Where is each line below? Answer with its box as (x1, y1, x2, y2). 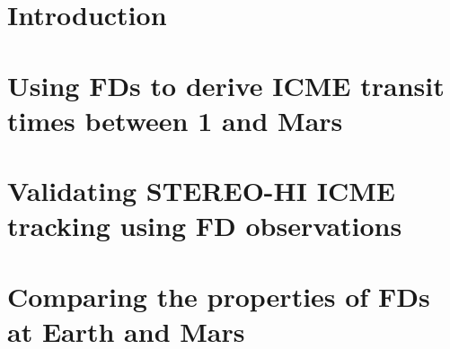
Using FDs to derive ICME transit (7, 66, 445, 103)
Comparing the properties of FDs (7, 277, 430, 314)
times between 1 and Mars (7, 101, 343, 138)
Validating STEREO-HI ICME (7, 172, 395, 209)
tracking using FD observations (7, 207, 402, 244)
